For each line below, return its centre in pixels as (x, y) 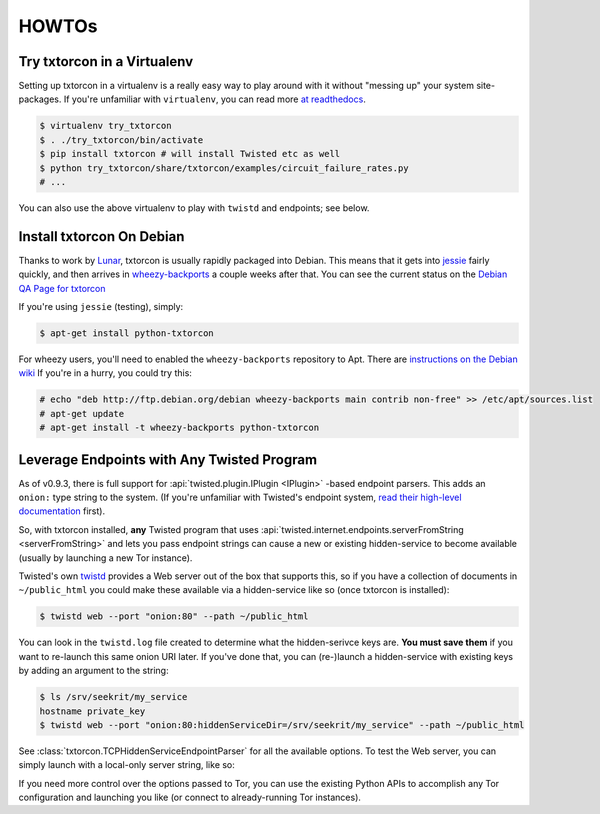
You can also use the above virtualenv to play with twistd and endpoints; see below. (194, 207)
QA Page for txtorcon (62, 288)
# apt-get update (82, 413)
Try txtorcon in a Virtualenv (106, 61)
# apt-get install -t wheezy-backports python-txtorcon (179, 428)
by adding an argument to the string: (93, 671)
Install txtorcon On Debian (101, 236)
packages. (40, 99)
